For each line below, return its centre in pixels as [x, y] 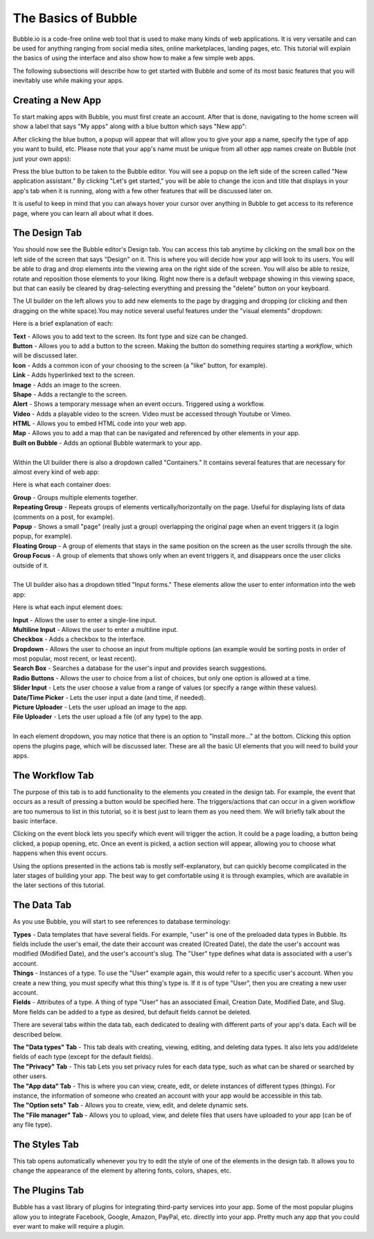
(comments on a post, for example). [64, 517]
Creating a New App [57, 100]
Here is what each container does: [62, 484]
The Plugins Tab [48, 1191]
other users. [30, 1076]
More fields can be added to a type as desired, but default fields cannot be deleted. [132, 1012]
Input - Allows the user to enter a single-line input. [85, 619]
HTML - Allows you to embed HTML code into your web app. [100, 423]
